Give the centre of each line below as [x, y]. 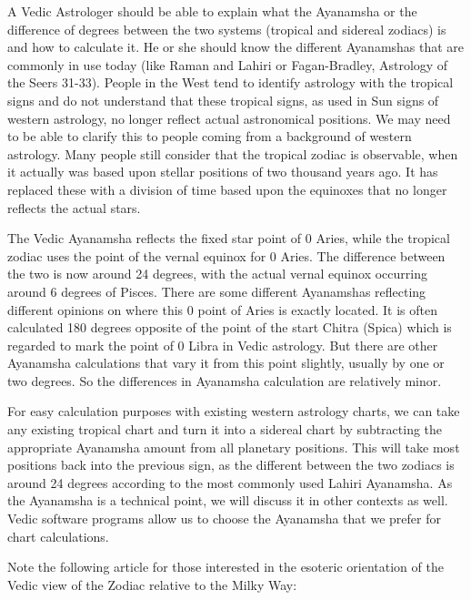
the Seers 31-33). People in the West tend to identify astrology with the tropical [230, 82]
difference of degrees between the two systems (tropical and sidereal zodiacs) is [227, 29]
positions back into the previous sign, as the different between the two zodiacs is [231, 465]
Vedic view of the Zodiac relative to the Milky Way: [152, 584]
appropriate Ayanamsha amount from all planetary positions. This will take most [234, 447]
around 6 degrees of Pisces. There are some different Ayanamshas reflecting [217, 291]
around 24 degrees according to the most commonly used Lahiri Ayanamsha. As [230, 482]
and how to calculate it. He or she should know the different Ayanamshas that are [236, 47]
